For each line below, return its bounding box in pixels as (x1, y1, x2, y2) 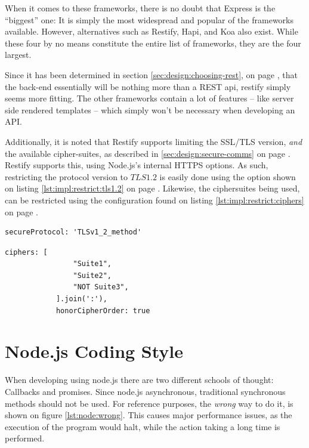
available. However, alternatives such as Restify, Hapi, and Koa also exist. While (5, 25, 298, 38)
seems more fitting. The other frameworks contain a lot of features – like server (5, 92, 294, 104)
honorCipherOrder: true (55, 306, 150, 315)
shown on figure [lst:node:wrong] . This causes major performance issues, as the (5, 409, 292, 421)
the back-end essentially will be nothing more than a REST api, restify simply (5, 80, 291, 92)
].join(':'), (55, 295, 107, 304)
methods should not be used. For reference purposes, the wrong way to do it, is (5, 397, 293, 409)
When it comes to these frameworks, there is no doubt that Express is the (5, 2, 276, 14)
